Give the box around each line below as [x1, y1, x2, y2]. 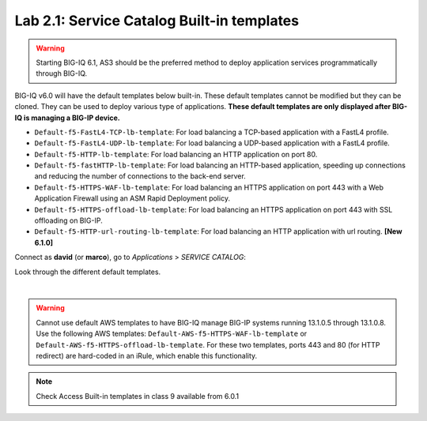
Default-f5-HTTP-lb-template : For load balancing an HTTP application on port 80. [34, 149, 318, 159]
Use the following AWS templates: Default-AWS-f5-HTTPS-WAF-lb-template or [36, 329, 308, 339]
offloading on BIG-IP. [34, 216, 103, 225]
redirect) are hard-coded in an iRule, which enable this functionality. [36, 351, 258, 360]
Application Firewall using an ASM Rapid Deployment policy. [34, 194, 231, 203]
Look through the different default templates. [14, 267, 161, 276]
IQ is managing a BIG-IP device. [14, 113, 120, 122]
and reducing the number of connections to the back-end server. [34, 171, 247, 181]
